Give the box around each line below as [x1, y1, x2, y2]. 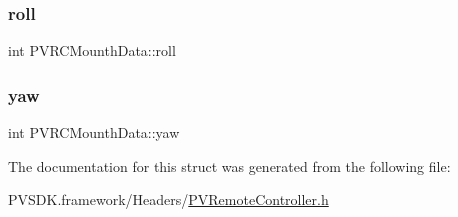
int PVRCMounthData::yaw [8, 122, 180, 143]
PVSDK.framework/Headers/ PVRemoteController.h [8, 189, 329, 210]
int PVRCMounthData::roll [8, 40, 176, 61]
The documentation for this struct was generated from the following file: [8, 155, 451, 176]
